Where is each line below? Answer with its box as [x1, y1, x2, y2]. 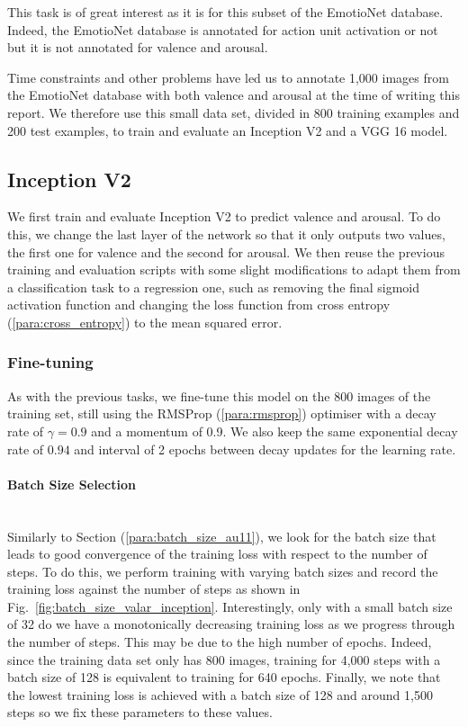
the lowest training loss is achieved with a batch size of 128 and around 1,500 [7, 685, 433, 704]
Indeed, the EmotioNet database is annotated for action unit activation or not [7, 20, 438, 39]
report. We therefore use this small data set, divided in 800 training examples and [7, 103, 460, 121]
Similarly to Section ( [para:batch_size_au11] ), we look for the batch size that [7, 526, 436, 545]
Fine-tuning [7, 351, 94, 373]
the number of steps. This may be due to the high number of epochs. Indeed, [7, 633, 432, 651]
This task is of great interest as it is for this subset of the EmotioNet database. [7, 3, 444, 21]
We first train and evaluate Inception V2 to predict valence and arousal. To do [7, 207, 441, 226]
